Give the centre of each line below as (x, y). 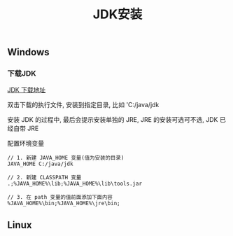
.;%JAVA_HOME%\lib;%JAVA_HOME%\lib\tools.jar (75, 184)
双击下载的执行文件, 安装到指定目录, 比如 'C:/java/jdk (83, 105)
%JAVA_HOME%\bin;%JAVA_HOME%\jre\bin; (64, 204)
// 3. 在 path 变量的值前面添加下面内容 (60, 197)
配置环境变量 (26, 144)
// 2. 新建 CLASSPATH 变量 (44, 178)
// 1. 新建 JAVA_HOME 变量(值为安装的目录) (66, 158)
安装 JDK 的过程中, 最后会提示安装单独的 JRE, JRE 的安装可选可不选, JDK (113, 120)
